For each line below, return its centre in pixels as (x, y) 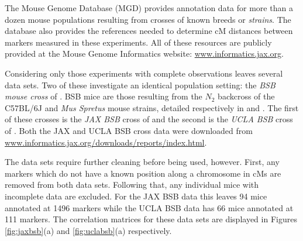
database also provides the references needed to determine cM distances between (149, 31)
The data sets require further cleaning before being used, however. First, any (142, 162)
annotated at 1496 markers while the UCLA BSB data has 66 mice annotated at (149, 207)
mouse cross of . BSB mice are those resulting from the (104, 96)
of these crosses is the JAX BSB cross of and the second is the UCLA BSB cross (149, 119)
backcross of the (246, 96)
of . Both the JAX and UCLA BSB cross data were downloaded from (129, 130)
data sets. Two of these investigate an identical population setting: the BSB (140, 85)
